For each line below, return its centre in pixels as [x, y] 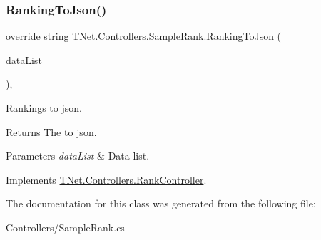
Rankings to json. [44, 108]
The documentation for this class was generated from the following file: [161, 203]
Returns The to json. [51, 131]
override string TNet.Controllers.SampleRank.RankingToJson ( [144, 36]
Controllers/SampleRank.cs [65, 227]
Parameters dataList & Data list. [78, 156]
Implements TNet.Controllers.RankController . [106, 179]
